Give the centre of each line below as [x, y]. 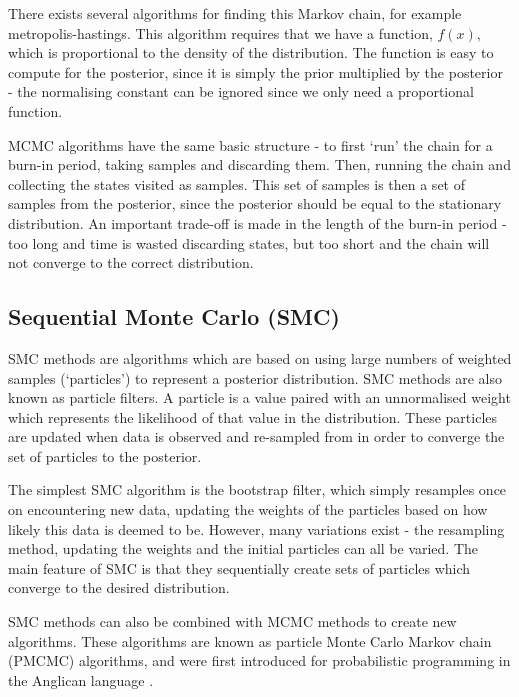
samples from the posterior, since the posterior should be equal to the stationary [255, 203]
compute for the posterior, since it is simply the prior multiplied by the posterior [255, 71]
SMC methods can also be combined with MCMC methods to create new [232, 621]
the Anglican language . [81, 679]
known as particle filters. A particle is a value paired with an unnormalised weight [259, 397]
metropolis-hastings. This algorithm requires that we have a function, [220, 32]
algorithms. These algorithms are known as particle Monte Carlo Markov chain [250, 640]
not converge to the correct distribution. [131, 262]
